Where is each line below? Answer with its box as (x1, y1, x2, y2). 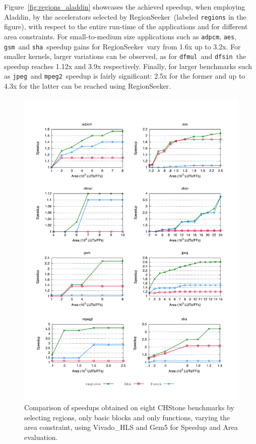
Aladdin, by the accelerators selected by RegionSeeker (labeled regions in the (4, 11, 246, 22)
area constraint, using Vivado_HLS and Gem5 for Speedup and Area (24, 422, 238, 432)
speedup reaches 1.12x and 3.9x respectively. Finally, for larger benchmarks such (4, 60, 252, 71)
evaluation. (24, 431, 58, 442)
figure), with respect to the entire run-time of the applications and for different (4, 21, 248, 32)
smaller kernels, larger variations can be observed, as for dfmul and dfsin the (4, 51, 246, 61)
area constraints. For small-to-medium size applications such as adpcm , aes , (4, 31, 237, 41)
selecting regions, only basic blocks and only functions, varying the (24, 412, 230, 422)
